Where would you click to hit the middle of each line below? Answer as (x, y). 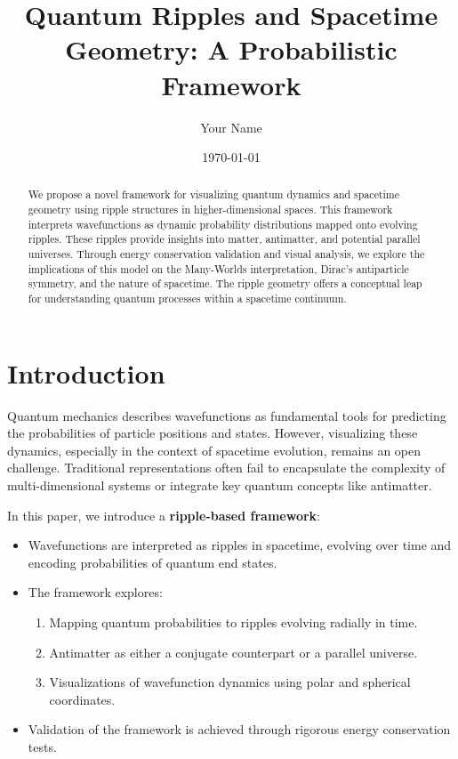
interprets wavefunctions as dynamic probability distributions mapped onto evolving (223, 224)
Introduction (86, 372)
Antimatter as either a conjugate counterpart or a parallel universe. (233, 652)
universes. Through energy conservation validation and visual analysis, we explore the (226, 254)
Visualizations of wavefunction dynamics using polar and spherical (230, 682)
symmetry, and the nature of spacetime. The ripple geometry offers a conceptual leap (225, 283)
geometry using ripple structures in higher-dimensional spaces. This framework (210, 210)
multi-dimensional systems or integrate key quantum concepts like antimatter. (220, 485)
